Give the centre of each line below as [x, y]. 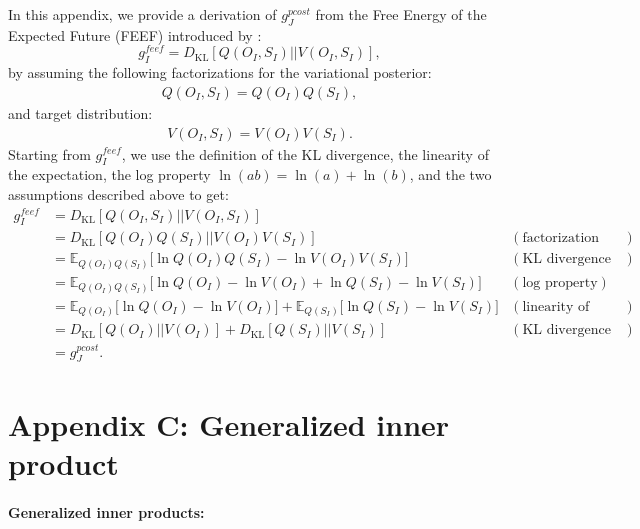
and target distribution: [80, 112]
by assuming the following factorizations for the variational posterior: [220, 72]
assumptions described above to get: [118, 193]
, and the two [450, 174]
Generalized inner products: [106, 511]
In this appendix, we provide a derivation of [142, 14]
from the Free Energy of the [401, 14]
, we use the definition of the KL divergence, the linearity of [305, 153]
